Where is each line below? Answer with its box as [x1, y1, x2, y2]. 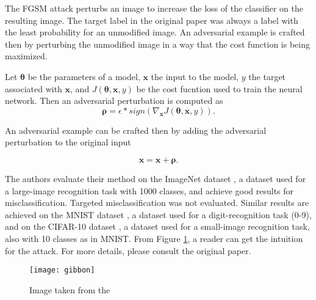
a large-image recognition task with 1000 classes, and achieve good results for [5, 184, 294, 197]
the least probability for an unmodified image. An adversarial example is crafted [5, 26, 305, 38]
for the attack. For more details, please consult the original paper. [5, 244, 251, 257]
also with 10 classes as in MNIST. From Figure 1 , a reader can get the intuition [5, 232, 303, 244]
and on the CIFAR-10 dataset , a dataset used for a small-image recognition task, [5, 220, 310, 233]
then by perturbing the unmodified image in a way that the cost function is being [5, 37, 310, 50]
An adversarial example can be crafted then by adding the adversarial [5, 123, 267, 136]
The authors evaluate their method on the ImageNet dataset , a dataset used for [5, 172, 306, 185]
